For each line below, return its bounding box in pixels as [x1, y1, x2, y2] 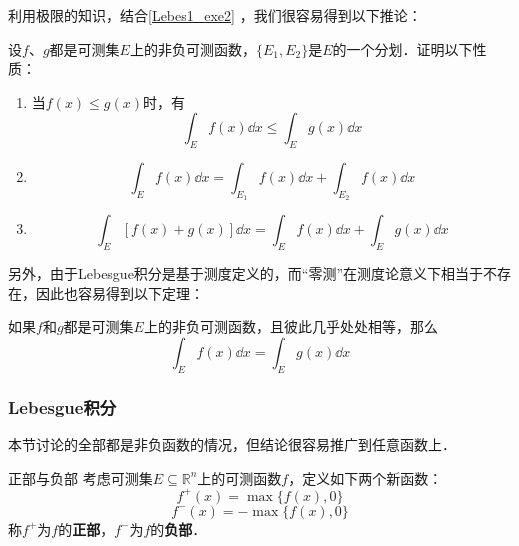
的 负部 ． [150, 518, 207, 539]
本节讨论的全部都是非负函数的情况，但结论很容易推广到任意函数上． [8, 433, 456, 454]
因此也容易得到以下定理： [35, 282, 204, 303]
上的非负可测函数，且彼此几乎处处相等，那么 [143, 316, 438, 337]
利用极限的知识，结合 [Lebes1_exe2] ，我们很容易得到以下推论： [8, 5, 422, 25]
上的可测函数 [197, 467, 282, 488]
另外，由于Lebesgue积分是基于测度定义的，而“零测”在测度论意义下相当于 [8, 263, 484, 284]
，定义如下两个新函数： [288, 467, 443, 488]
